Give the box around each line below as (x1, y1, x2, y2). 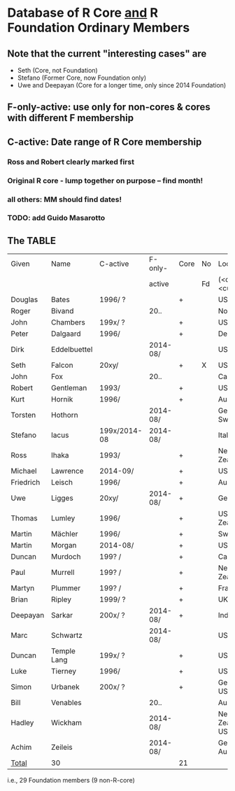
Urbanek (51, 682, 80, 692)
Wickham (51, 718, 83, 728)
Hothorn (51, 411, 78, 420)
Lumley (51, 513, 76, 523)
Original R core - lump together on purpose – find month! (7, 176, 204, 185)
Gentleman (51, 383, 87, 393)
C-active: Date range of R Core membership (7, 136, 202, 148)
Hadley (10, 718, 34, 728)
